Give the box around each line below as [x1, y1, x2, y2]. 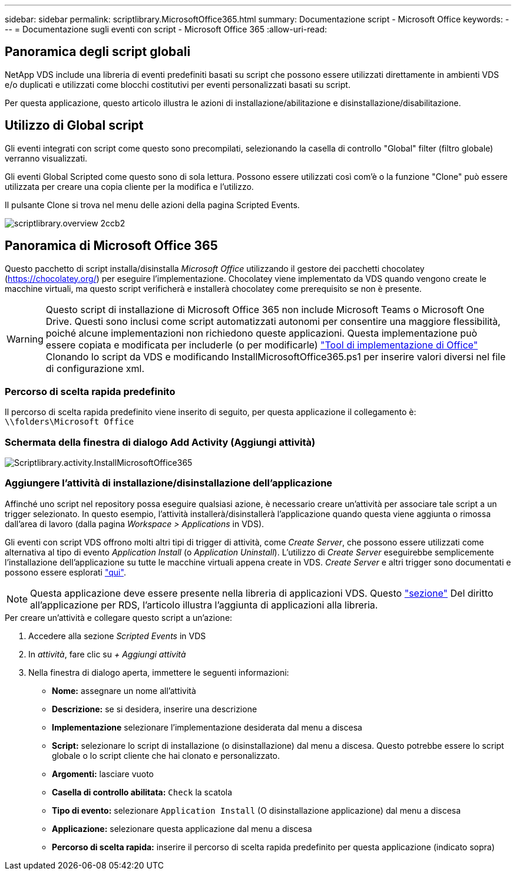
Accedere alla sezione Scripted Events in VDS [28, 630, 206, 641]
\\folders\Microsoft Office [5, 417, 134, 427]
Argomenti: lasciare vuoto [52, 768, 154, 779]
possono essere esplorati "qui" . [5, 567, 126, 577]
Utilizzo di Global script [5, 118, 144, 133]
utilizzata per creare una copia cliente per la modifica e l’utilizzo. [5, 181, 254, 192]
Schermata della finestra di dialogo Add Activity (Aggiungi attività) [5, 436, 316, 448]
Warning [6, 333, 44, 345]
